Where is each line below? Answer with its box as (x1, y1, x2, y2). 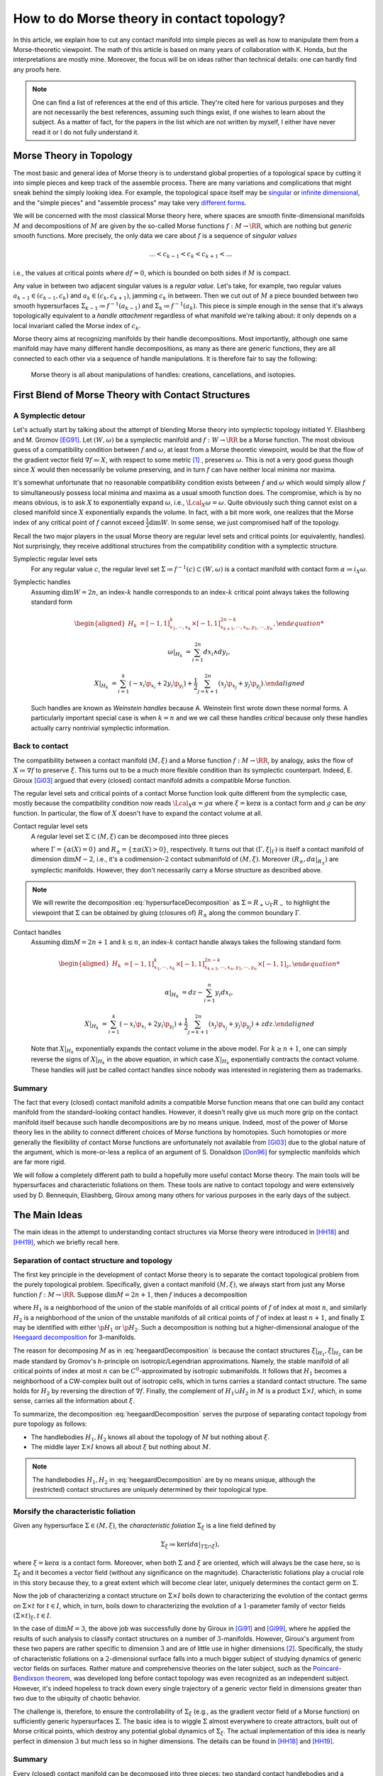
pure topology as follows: (13, 1419, 88, 1428)
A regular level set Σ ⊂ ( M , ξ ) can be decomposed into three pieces (30, 832, 229, 840)
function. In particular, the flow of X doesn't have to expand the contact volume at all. (13, 808, 263, 817)
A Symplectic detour (13, 411, 86, 421)
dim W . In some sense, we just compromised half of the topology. (149, 518, 340, 526)
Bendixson (13, 1674, 45, 1683)
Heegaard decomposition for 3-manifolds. (13, 1333, 136, 1342)
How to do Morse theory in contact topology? (13, 11, 286, 26)
